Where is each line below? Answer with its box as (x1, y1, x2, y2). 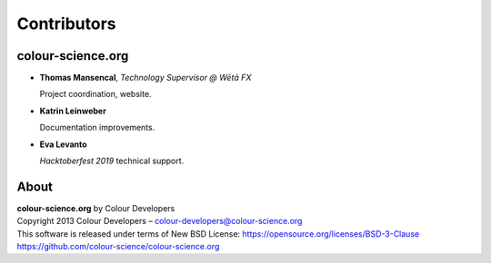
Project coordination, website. (39, 89, 152, 100)
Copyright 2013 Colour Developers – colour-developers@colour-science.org (16, 216, 303, 227)
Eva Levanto (39, 139, 87, 150)
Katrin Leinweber (39, 105, 106, 116)
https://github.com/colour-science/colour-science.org (16, 241, 220, 252)
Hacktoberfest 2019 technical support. (39, 155, 185, 167)
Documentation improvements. (39, 122, 155, 133)
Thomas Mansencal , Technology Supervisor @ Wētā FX (39, 73, 252, 83)
